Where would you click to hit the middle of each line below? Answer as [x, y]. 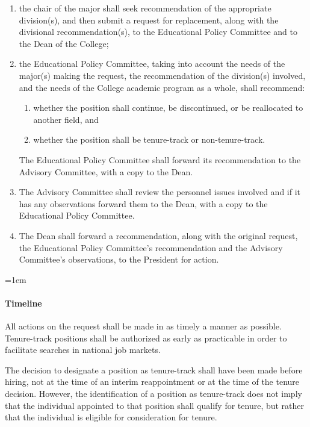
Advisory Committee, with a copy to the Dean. [106, 171]
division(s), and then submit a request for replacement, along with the [149, 20]
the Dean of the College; [64, 43]
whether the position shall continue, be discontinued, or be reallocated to [168, 108]
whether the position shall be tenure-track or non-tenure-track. [149, 139]
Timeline [23, 303]
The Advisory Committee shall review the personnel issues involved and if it [160, 192]
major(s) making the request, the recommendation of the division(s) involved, [162, 75]
